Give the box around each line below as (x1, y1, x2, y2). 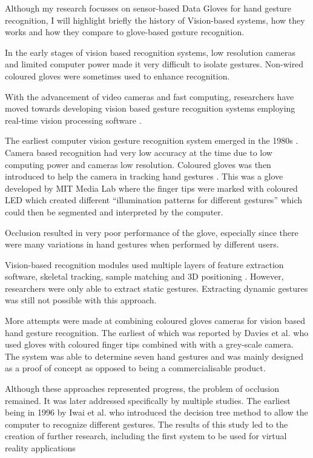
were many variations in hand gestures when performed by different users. (5, 238, 279, 251)
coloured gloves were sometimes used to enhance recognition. (5, 69, 230, 82)
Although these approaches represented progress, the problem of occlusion (5, 382, 279, 395)
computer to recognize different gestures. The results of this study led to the (5, 417, 288, 430)
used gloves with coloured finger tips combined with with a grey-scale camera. (5, 338, 294, 351)
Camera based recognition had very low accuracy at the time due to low (5, 146, 272, 158)
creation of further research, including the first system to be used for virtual (5, 429, 287, 442)
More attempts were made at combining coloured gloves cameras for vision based (5, 314, 305, 327)
